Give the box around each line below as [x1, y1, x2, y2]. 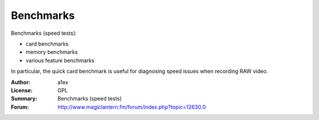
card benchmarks [25, 40, 69, 47]
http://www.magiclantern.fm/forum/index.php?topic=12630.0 [57, 103, 206, 111]
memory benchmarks [25, 48, 78, 56]
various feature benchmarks [25, 57, 95, 64]
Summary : [11, 95, 38, 102]
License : [11, 86, 32, 94]
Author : [11, 79, 31, 86]
